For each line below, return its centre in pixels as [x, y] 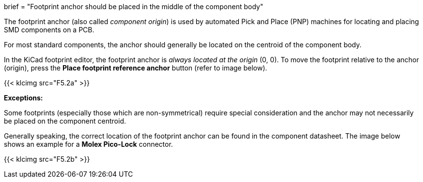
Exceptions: [23, 98]
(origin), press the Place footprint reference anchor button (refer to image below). [136, 68]
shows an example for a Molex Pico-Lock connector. [88, 144]
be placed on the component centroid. [65, 121]
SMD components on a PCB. [49, 30]
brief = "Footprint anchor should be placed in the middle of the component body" [134, 7]
